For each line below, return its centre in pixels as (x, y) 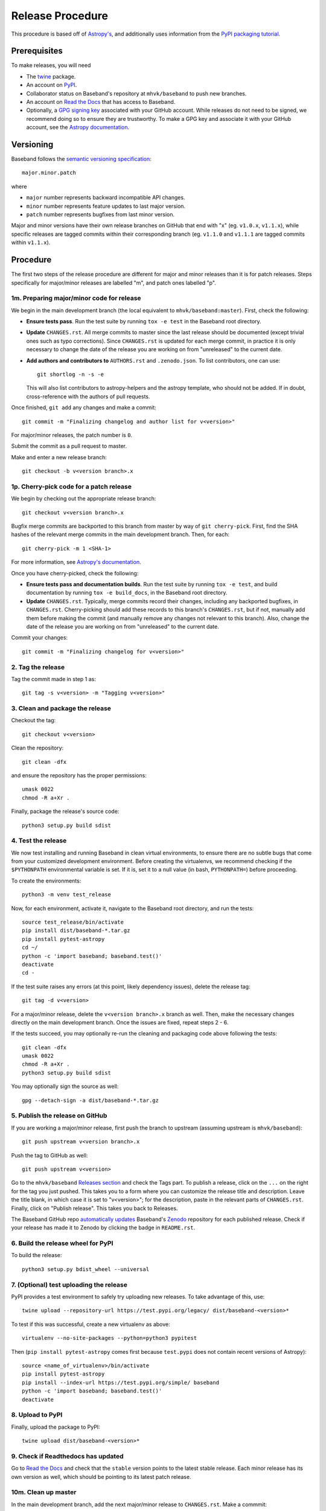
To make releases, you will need (51, 65)
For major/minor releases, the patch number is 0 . (72, 435)
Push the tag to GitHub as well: (50, 1155)
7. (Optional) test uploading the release (69, 1284)
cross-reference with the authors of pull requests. (88, 396)
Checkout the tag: (34, 720)
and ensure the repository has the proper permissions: (79, 775)
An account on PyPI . (52, 85)
